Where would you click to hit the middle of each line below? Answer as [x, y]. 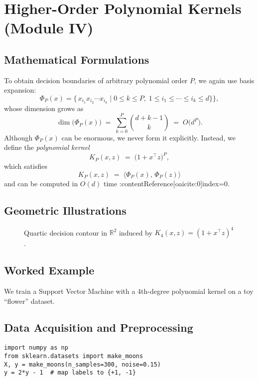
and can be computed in [41, 183]
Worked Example [49, 270]
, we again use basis [224, 80]
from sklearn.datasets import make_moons [74, 356]
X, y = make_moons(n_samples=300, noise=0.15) [82, 364]
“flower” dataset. [29, 301]
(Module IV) [49, 28]
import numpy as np [36, 348]
